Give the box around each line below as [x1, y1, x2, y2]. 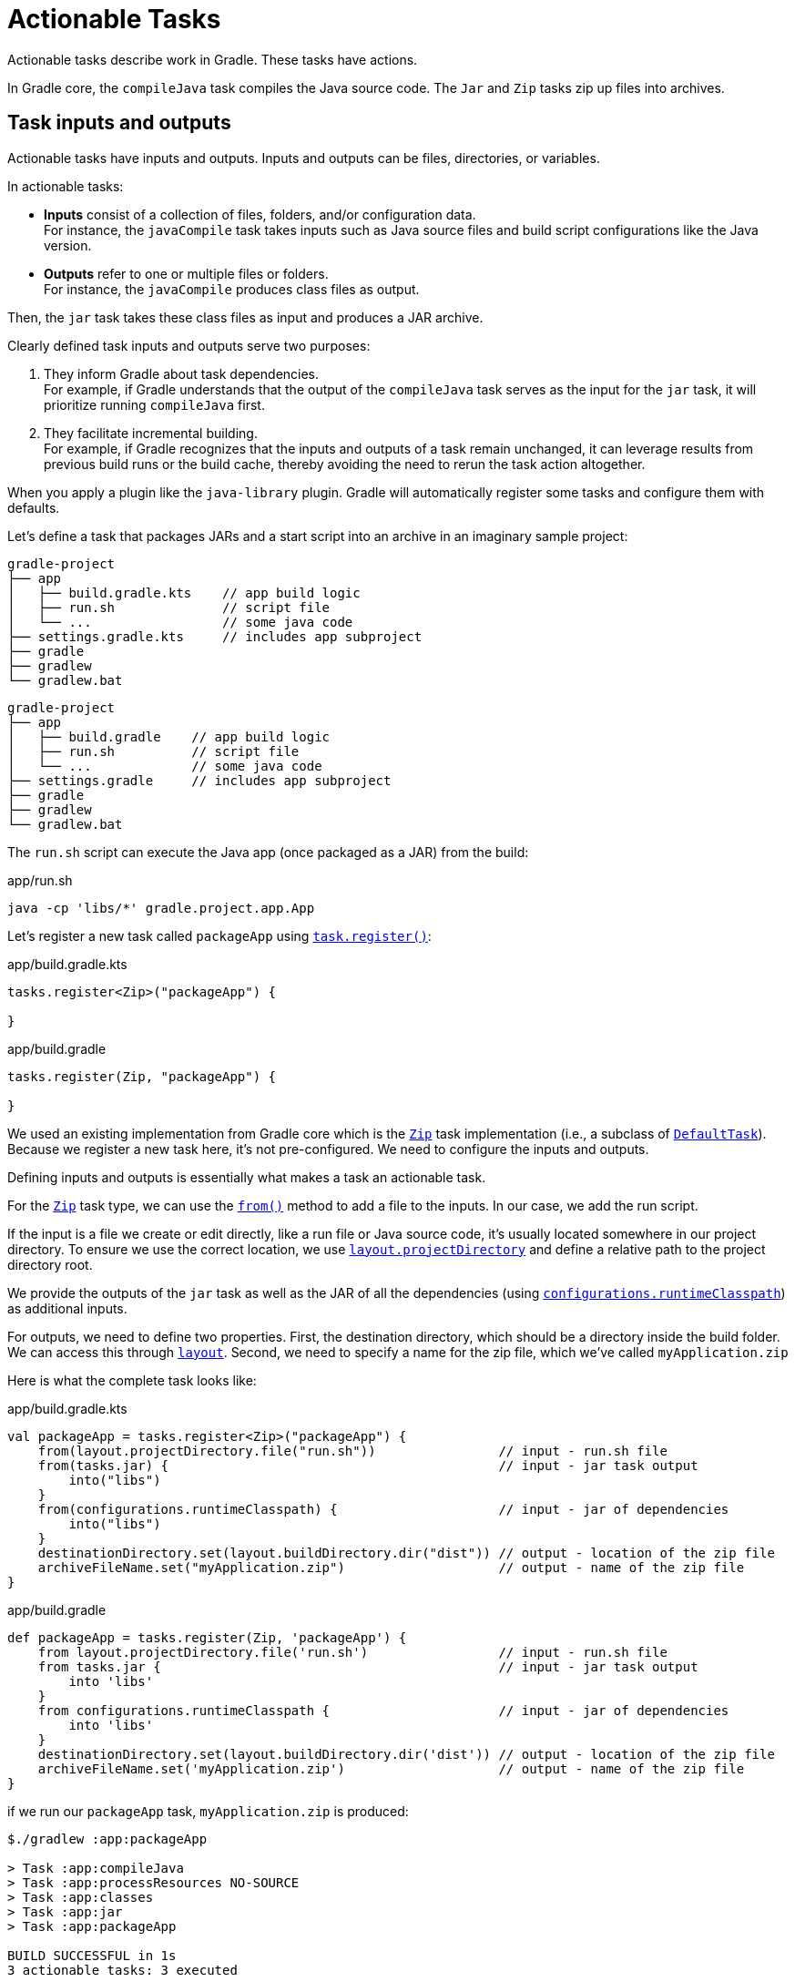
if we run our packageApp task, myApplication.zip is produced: [7, 1803, 409, 1819]
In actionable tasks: [7, 178, 124, 194]
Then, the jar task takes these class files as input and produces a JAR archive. [7, 309, 484, 325]
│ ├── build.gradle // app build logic [7, 729, 331, 744]
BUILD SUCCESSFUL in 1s [7, 1947, 177, 1963]
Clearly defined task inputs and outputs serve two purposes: [7, 337, 371, 353]
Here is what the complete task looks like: [7, 1372, 257, 1388]
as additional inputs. [7, 1300, 127, 1316]
